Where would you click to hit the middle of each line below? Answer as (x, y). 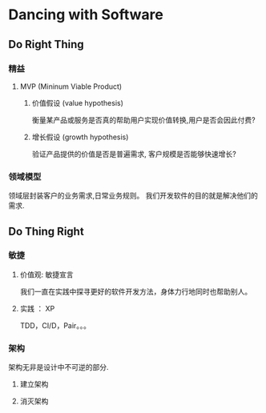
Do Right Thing (46, 44)
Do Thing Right (46, 231)
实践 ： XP (37, 308)
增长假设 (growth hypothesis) (80, 137)
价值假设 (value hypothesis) (78, 102)
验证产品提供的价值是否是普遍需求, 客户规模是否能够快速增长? (134, 154)
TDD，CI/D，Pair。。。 (55, 325)
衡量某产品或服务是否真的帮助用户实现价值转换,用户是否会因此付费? (143, 120)
